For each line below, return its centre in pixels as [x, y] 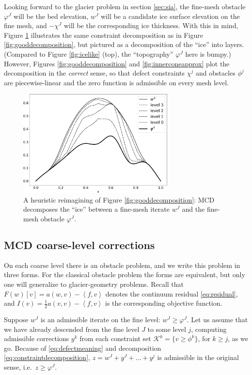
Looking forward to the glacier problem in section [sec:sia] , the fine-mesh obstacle [125, 6]
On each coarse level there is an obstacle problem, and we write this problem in [122, 265]
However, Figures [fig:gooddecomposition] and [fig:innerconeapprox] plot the [117, 63]
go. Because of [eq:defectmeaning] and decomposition [83, 348]
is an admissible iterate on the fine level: [100, 320]
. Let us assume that [217, 320]
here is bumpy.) [208, 54]
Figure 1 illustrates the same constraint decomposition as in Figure [103, 35]
